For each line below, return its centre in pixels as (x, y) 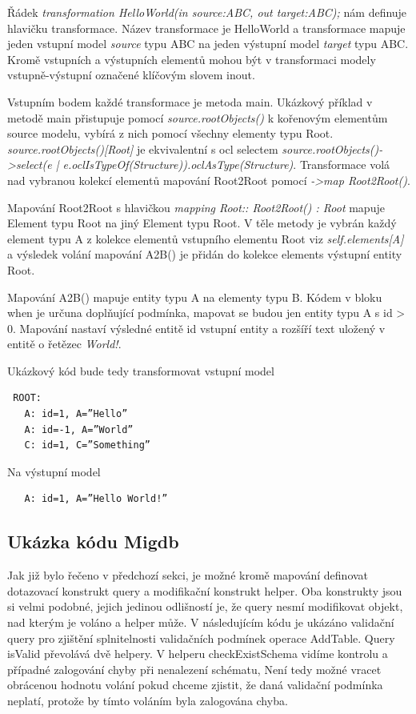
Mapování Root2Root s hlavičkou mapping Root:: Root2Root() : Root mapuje (196, 207)
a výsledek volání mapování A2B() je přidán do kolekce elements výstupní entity (205, 254)
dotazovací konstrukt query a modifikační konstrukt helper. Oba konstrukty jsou (205, 590)
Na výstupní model (54, 471)
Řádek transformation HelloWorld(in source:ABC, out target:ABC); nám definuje (207, 12)
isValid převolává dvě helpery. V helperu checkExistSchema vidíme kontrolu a (198, 654)
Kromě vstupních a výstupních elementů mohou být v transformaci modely (192, 59)
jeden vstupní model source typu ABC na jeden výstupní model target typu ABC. (208, 44)
